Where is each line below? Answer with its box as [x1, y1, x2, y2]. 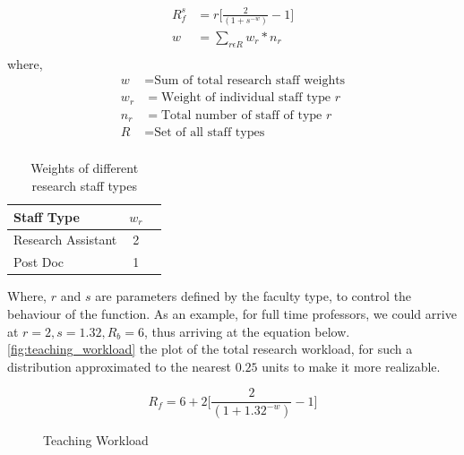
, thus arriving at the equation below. [143, 322, 350, 340]
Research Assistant [13, 230, 117, 249]
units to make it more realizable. [262, 356, 441, 375]
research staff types [31, 176, 137, 194]
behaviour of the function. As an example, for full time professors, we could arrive [7, 304, 457, 322]
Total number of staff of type [160, 108, 322, 122]
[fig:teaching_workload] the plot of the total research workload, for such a [7, 339, 413, 358]
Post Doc [13, 253, 64, 271]
